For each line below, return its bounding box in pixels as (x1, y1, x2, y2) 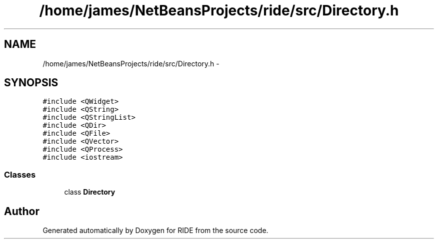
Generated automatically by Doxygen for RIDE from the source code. (42, 226, 268, 235)
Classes (4, 169, 36, 180)
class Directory (64, 188, 115, 197)
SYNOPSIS (4, 76, 58, 89)
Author (4, 205, 39, 218)
